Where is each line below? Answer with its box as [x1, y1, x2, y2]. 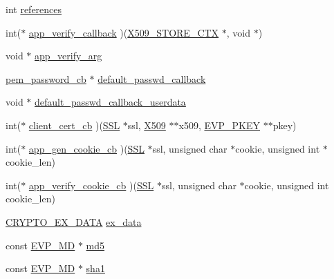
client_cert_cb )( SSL [28, 117, 120, 132]
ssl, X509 [127, 117, 166, 132]
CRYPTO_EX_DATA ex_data [6, 214, 142, 229]
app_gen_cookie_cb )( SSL [28, 141, 145, 155]
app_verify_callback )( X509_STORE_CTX [28, 25, 219, 39]
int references [6, 2, 62, 16]
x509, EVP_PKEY [178, 117, 260, 132]
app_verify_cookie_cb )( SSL [28, 177, 154, 192]
